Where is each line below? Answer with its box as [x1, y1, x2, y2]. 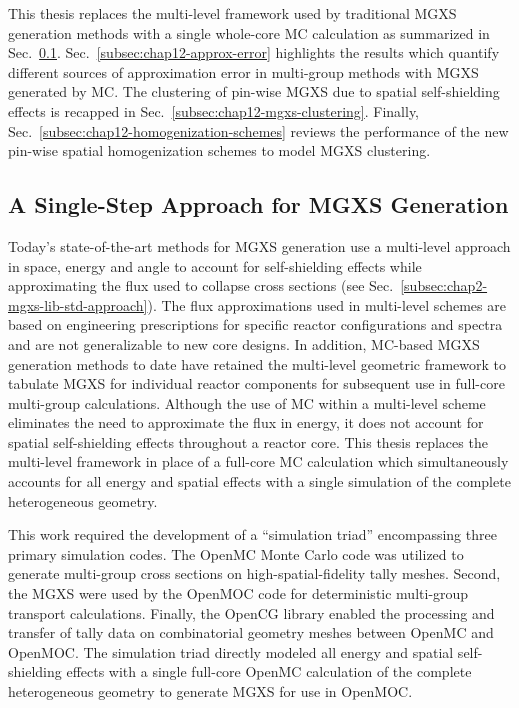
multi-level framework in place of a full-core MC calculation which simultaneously [8, 451, 509, 472]
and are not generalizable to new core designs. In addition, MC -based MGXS [8, 333, 480, 354]
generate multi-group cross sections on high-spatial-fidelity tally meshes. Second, [8, 563, 501, 584]
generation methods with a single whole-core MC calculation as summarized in [8, 22, 490, 43]
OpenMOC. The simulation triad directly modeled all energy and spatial [8, 641, 454, 662]
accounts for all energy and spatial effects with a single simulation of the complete [8, 471, 511, 492]
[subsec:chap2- [400, 275, 488, 296]
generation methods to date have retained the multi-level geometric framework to [8, 353, 507, 374]
